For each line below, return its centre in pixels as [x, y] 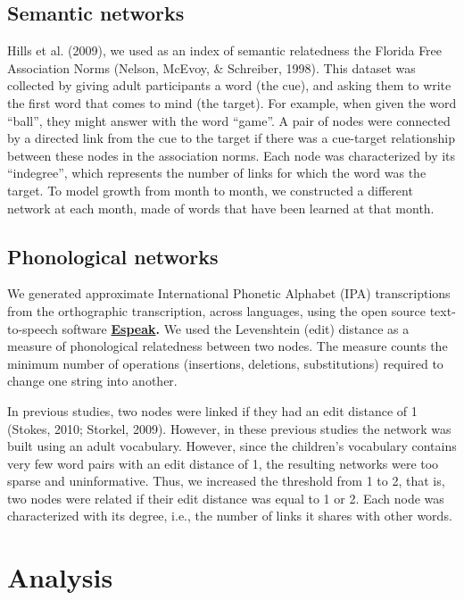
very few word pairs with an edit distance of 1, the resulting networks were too [223, 463]
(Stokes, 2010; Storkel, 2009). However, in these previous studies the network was [229, 428]
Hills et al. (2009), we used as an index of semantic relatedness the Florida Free [225, 50]
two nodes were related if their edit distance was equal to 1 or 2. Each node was [226, 498]
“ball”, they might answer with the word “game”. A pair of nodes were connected [229, 120]
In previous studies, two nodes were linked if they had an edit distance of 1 [212, 410]
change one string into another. [92, 381]
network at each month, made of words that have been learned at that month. [221, 208]
